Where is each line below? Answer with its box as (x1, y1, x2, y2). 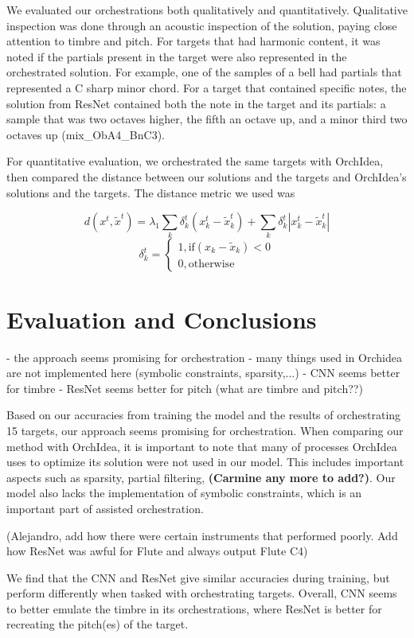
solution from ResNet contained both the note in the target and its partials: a (6, 95, 386, 111)
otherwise (188, 258, 235, 270)
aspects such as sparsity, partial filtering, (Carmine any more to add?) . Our (6, 469, 396, 485)
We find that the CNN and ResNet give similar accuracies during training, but (6, 569, 390, 585)
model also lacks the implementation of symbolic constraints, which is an (6, 484, 362, 501)
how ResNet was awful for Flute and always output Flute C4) (6, 543, 308, 559)
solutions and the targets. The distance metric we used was (6, 184, 295, 200)
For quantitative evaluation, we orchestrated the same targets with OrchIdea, (6, 153, 384, 169)
